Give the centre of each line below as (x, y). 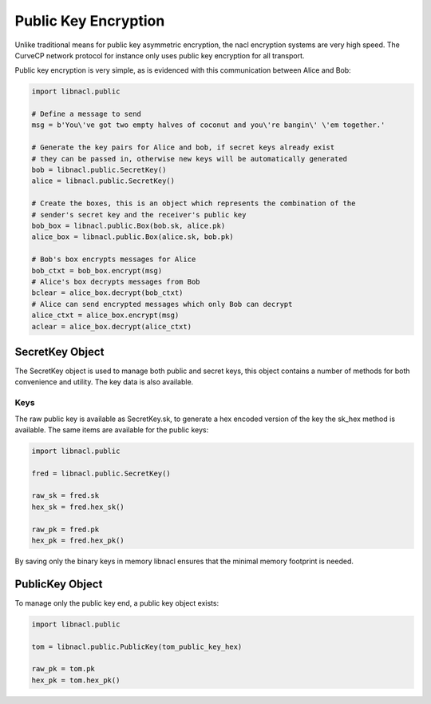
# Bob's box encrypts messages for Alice (114, 259)
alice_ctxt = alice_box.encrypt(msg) (105, 315)
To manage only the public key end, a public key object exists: (117, 603)
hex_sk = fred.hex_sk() (78, 507)
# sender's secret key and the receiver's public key (139, 215)
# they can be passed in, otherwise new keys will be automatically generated (189, 159)
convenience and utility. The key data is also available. (104, 382)
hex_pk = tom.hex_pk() (76, 680)
